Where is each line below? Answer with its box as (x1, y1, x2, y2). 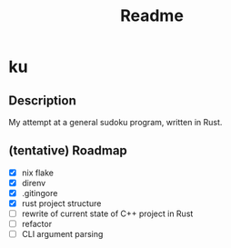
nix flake (21, 167, 54, 178)
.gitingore (21, 187, 58, 198)
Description (8, 93, 76, 108)
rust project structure (21, 198, 102, 209)
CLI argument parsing (21, 229, 104, 240)
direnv (21, 177, 46, 188)
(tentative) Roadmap (8, 143, 128, 159)
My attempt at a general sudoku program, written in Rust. (8, 117, 223, 127)
